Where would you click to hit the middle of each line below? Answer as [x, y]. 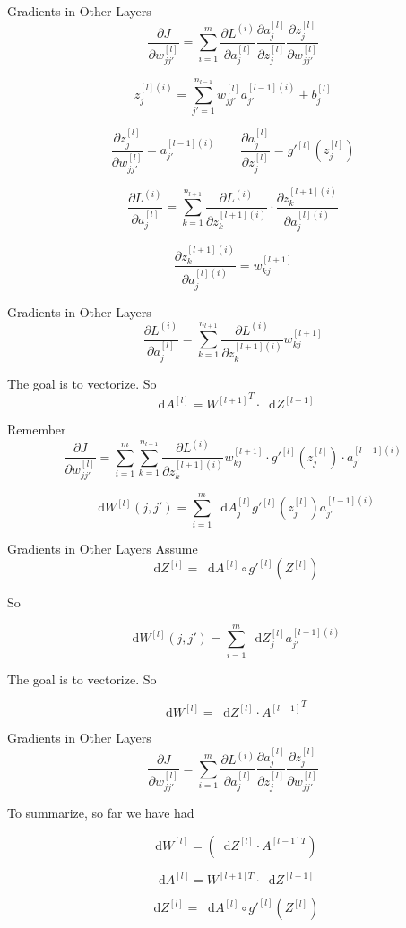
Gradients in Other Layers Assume [103, 548]
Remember [37, 430]
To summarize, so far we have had [101, 813]
